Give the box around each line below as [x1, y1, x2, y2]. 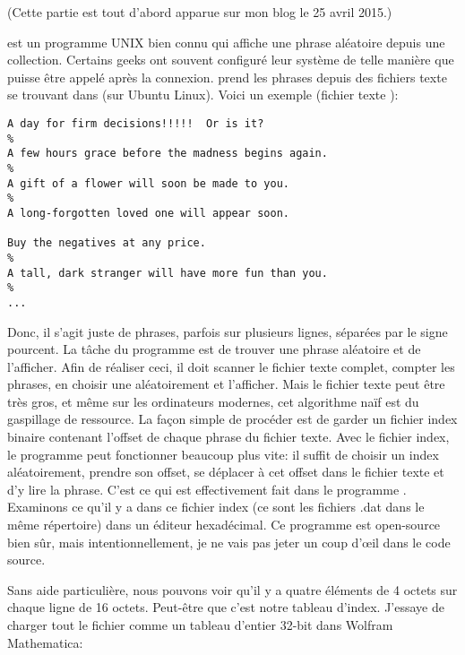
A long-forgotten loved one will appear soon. [7, 206, 289, 220]
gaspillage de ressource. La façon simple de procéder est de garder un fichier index [7, 409, 458, 428]
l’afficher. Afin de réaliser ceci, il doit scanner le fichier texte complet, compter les [7, 357, 455, 375]
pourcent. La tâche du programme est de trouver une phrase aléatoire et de [7, 340, 421, 358]
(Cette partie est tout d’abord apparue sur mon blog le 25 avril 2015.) [7, 3, 392, 21]
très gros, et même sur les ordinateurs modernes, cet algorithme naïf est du [7, 392, 419, 410]
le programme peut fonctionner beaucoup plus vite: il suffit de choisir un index [7, 444, 439, 463]
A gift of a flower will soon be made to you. [7, 177, 289, 190]
